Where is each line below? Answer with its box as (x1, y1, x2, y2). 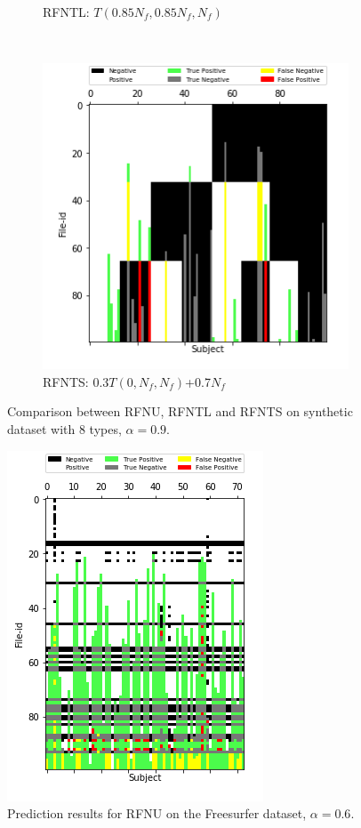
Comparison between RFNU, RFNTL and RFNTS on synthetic (7, 402, 353, 421)
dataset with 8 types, (7, 419, 122, 438)
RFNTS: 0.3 (43, 372, 109, 390)
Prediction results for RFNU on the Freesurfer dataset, (7, 804, 307, 823)
